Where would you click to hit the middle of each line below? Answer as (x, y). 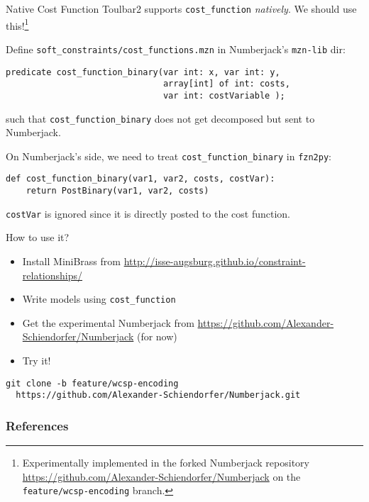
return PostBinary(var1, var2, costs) (117, 191)
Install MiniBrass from (71, 261)
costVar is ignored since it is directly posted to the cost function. (148, 213)
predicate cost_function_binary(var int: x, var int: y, (143, 72)
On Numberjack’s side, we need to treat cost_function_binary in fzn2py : (169, 156)
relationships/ (53, 275)
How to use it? (38, 237)
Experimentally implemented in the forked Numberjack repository (166, 463)
